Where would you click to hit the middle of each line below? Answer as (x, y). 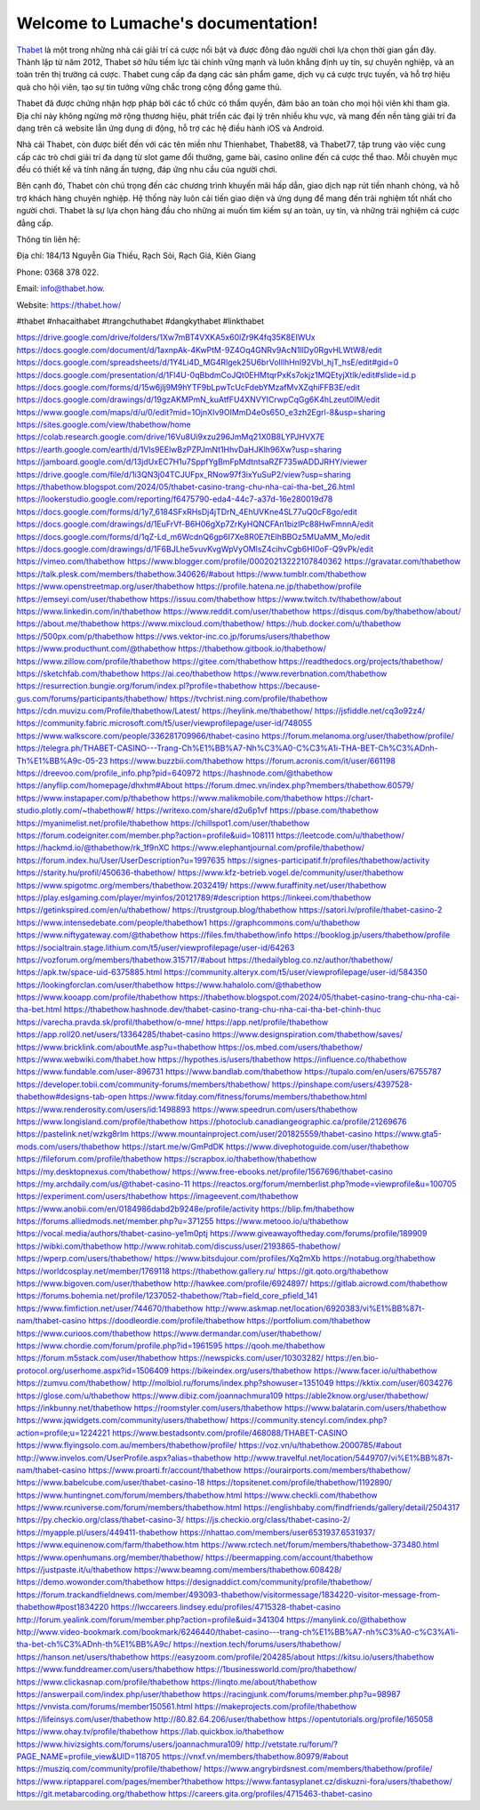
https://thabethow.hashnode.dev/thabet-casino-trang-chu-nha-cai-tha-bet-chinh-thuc (222, 1010)
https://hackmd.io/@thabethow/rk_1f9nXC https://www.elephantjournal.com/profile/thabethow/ (190, 848)
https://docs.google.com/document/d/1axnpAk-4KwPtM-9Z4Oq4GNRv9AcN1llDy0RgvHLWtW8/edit (199, 350)
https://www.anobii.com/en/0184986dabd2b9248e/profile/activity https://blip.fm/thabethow (185, 1209)
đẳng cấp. (35, 223)
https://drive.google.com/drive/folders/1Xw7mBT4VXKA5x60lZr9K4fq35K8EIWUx (166, 337)
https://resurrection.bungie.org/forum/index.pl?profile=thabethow (137, 686)
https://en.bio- (352, 1358)
